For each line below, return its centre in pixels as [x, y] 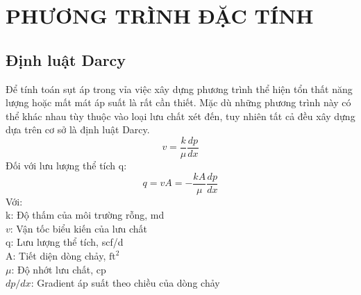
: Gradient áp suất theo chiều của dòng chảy [125, 283]
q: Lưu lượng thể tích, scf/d [65, 242]
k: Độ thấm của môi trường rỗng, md [85, 215]
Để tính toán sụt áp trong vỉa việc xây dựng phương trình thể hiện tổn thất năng [179, 88]
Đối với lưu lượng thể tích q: [66, 166]
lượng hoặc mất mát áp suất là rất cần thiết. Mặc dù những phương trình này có [178, 102]
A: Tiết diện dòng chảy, [56, 256]
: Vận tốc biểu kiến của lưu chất [78, 228]
